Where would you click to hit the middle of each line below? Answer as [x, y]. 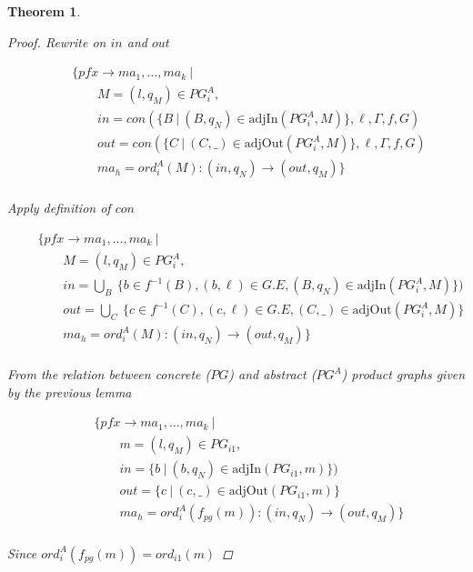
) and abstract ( [272, 374]
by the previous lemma [70, 391]
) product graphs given [403, 374]
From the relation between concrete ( [109, 374]
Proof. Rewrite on [57, 41]
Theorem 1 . [44, 11]
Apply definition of [59, 208]
